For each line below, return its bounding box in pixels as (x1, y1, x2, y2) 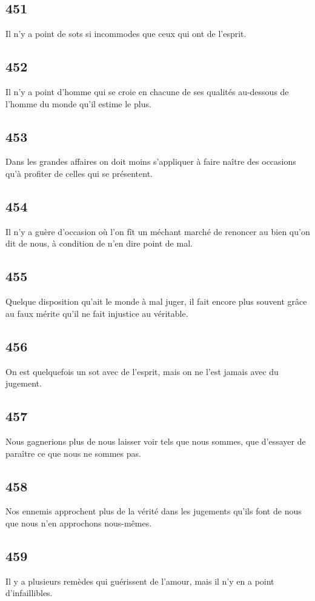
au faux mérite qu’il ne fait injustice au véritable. (5, 307, 188, 319)
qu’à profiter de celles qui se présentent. (5, 167, 153, 179)
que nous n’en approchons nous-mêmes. (5, 516, 152, 529)
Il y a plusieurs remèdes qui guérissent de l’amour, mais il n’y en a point (5, 574, 274, 587)
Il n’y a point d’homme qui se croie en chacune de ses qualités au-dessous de (5, 85, 289, 98)
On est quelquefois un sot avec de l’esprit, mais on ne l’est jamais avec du (5, 365, 279, 377)
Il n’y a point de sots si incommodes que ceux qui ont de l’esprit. (5, 27, 247, 40)
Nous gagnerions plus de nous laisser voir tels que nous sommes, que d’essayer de (5, 434, 306, 447)
